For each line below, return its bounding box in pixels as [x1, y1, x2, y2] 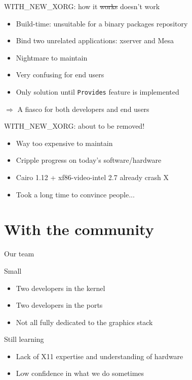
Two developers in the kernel [16, 282, 105, 293]
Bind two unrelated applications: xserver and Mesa [16, 35, 174, 46]
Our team [4, 248, 34, 259]
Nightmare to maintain [16, 52, 88, 63]
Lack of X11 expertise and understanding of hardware [16, 350, 183, 361]
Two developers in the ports [16, 300, 103, 310]
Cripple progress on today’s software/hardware [16, 155, 162, 165]
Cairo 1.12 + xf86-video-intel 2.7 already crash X [16, 172, 169, 182]
